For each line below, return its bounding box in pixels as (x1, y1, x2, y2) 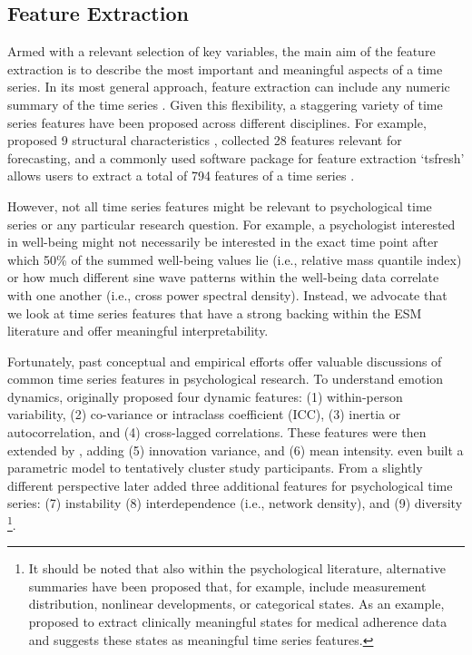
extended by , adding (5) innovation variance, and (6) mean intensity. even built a (7, 440, 464, 459)
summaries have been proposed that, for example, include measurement (28, 576, 427, 595)
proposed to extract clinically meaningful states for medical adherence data (28, 612, 447, 631)
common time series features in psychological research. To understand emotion (7, 369, 444, 388)
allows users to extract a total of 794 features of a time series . (7, 166, 355, 185)
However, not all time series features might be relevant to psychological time (7, 196, 432, 215)
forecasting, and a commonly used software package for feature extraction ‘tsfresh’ (7, 148, 465, 167)
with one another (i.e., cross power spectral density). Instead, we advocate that (7, 285, 447, 304)
